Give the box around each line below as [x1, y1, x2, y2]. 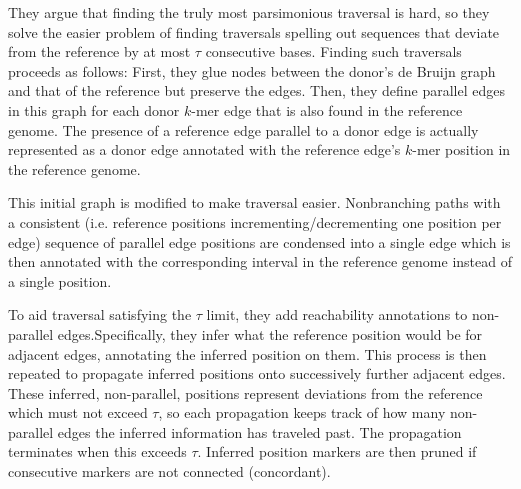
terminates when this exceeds [8, 441, 187, 462]
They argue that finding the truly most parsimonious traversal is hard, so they [8, 2, 490, 22]
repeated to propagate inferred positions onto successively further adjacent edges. [8, 363, 506, 384]
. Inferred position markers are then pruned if [197, 441, 477, 462]
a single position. [8, 270, 112, 291]
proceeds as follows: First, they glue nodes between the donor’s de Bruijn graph [8, 60, 496, 81]
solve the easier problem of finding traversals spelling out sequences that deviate [8, 21, 500, 42]
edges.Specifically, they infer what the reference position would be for [57, 323, 483, 344]
